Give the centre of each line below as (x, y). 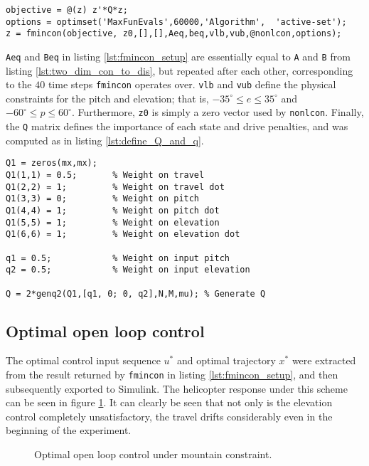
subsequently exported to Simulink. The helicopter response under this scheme (177, 388)
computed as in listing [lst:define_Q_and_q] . (105, 140)
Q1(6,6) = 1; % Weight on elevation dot (123, 234)
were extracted (324, 360)
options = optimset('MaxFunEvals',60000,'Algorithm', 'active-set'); (176, 22)
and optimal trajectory (226, 360)
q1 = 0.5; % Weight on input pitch (118, 258)
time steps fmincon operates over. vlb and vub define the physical (192, 84)
